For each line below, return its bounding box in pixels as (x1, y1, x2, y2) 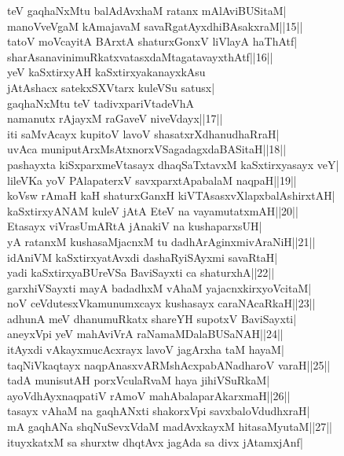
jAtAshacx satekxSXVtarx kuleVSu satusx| (7, 79, 215, 95)
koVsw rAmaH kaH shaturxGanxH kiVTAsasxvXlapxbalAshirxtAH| (7, 187, 335, 204)
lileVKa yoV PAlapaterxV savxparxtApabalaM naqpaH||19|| (7, 171, 297, 188)
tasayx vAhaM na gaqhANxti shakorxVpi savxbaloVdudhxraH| (7, 403, 310, 419)
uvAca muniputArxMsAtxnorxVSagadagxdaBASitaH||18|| (7, 141, 287, 157)
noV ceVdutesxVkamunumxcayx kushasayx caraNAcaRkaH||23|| (7, 295, 316, 311)
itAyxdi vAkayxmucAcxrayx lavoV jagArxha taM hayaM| (7, 341, 284, 358)
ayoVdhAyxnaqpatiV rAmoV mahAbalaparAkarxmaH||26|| (7, 387, 291, 403)
